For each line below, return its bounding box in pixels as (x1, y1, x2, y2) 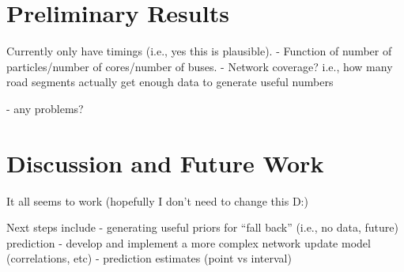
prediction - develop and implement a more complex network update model (6, 234, 371, 251)
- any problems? (6, 100, 84, 116)
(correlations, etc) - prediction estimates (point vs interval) (6, 250, 292, 266)
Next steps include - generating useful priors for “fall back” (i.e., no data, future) (6, 219, 398, 236)
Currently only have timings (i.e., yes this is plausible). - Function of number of (6, 43, 392, 59)
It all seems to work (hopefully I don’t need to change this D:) (6, 192, 308, 209)
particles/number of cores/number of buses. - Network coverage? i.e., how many (6, 58, 393, 74)
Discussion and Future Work (6, 146, 324, 179)
